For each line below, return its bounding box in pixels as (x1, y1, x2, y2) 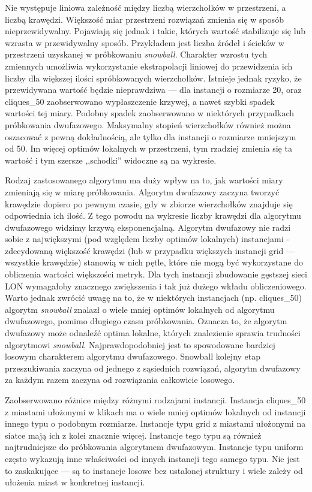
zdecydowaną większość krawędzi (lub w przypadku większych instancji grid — (5, 244, 295, 256)
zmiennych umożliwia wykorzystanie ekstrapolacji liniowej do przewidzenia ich (5, 59, 293, 72)
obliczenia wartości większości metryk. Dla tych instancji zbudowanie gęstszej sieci (5, 268, 307, 280)
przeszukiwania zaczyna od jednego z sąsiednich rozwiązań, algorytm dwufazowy (5, 361, 301, 374)
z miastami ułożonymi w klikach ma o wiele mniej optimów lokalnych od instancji (5, 405, 306, 418)
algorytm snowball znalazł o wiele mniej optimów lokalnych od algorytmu (5, 303, 275, 315)
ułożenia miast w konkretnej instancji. (5, 476, 145, 488)
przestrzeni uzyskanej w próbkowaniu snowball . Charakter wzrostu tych (5, 48, 268, 61)
